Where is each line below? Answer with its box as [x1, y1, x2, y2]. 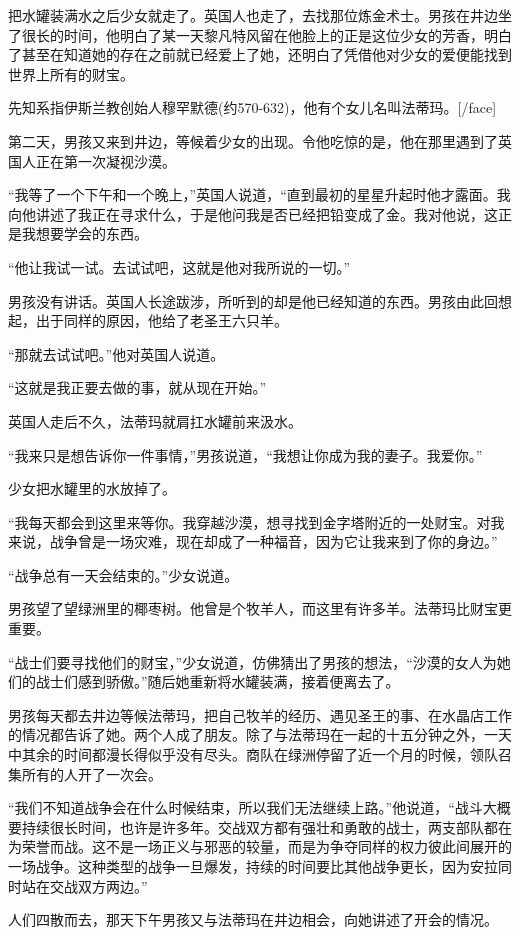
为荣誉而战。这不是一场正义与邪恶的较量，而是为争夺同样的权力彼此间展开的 [8, 836, 512, 857]
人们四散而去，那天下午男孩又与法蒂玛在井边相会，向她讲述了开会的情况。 [8, 909, 498, 930]
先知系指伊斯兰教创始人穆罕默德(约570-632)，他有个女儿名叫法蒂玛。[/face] [8, 97, 497, 118]
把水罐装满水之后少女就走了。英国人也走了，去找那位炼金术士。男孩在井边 [8, 5, 498, 25]
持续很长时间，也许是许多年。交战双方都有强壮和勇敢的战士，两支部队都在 [21, 816, 512, 837]
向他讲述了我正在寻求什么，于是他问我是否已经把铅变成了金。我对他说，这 [8, 203, 498, 224]
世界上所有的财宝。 [8, 63, 134, 84]
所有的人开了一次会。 [21, 763, 162, 784]
